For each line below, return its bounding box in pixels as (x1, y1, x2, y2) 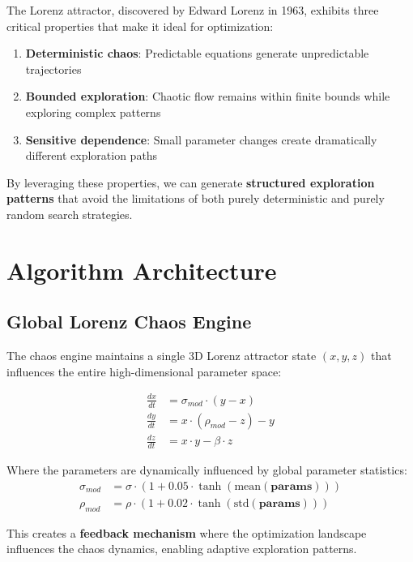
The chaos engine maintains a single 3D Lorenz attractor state (6, 347, 317, 364)
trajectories (25, 60, 82, 77)
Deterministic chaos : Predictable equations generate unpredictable (25, 45, 369, 62)
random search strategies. (6, 205, 133, 222)
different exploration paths (25, 147, 158, 164)
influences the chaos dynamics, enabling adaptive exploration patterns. (6, 540, 357, 557)
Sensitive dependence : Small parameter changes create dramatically (25, 131, 377, 148)
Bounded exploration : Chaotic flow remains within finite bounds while (25, 88, 390, 105)
